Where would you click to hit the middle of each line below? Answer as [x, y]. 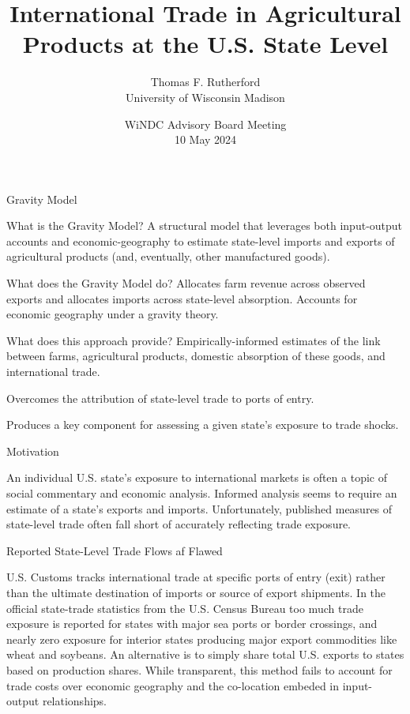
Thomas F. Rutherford [205, 82]
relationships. [75, 701]
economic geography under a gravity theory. [113, 314]
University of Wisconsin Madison [205, 97]
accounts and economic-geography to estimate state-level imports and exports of [201, 241]
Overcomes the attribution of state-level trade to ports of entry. [160, 398]
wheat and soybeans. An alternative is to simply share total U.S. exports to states [205, 654]
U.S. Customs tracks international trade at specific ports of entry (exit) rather [196, 577]
